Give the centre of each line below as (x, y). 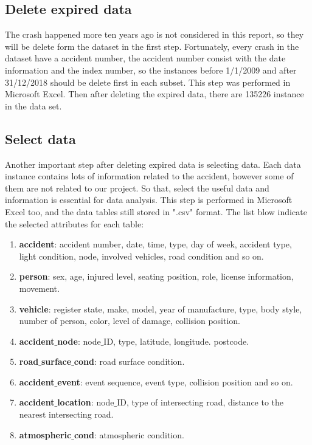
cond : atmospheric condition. (129, 434)
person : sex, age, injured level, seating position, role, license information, (156, 276)
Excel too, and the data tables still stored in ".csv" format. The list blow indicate (156, 211)
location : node (86, 402)
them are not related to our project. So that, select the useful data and (137, 188)
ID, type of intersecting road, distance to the (200, 402)
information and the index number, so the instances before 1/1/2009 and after (151, 70)
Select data (40, 138)
